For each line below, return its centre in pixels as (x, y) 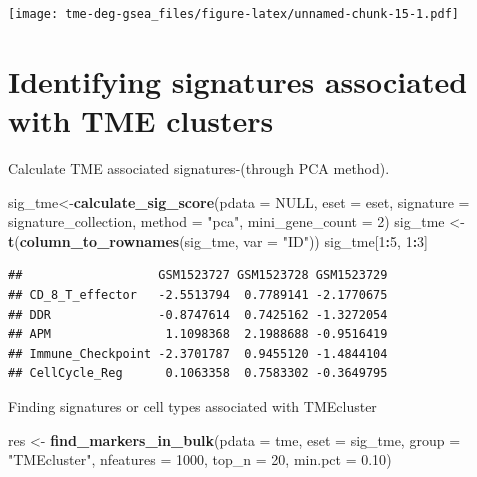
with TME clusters (141, 120)
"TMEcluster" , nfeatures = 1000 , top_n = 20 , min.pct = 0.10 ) (200, 459)
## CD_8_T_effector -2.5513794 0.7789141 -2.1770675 (198, 294)
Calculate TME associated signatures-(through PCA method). (199, 167)
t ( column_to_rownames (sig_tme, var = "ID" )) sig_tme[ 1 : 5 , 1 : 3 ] (218, 240)
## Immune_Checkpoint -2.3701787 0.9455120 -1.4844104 (198, 353)
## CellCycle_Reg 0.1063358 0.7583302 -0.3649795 (198, 373)
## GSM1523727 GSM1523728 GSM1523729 (198, 275)
